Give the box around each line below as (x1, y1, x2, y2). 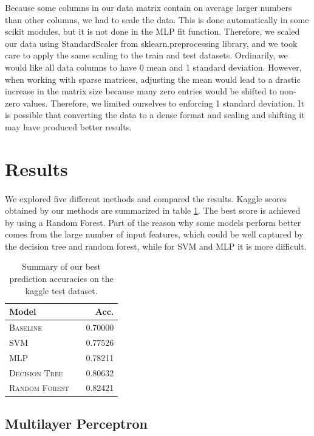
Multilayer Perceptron (5, 413, 148, 432)
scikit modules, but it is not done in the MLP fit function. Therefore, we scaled (5, 25, 300, 38)
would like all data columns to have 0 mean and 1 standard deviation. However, (5, 60, 302, 73)
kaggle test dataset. (25, 284, 98, 297)
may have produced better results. (5, 120, 132, 133)
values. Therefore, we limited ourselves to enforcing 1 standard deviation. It (22, 96, 304, 109)
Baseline (9, 321, 42, 334)
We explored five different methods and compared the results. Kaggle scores (5, 192, 287, 205)
